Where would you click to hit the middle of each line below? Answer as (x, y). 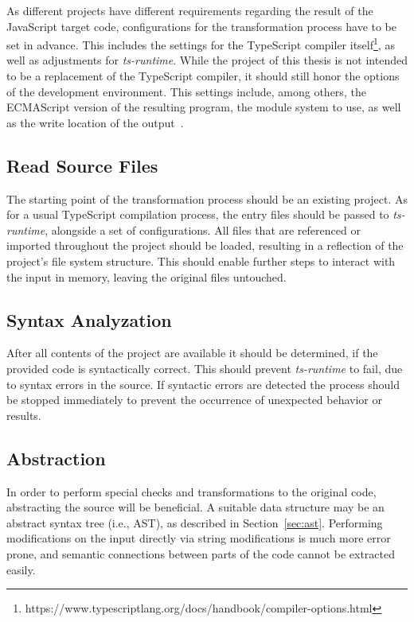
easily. (21, 569)
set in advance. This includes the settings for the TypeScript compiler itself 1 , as (201, 43)
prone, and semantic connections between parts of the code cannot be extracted (201, 553)
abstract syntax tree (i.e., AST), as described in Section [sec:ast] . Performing (195, 522)
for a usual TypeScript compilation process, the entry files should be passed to (198, 214)
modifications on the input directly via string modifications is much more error (199, 538)
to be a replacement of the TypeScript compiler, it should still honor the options (203, 76)
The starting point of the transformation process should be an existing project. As (207, 198)
